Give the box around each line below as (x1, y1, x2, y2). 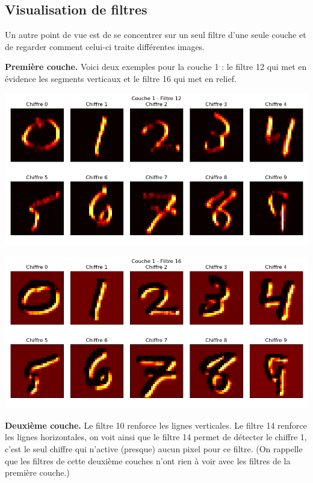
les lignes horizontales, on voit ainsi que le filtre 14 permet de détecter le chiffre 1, (5, 431, 307, 443)
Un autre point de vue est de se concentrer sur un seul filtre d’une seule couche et (5, 28, 306, 41)
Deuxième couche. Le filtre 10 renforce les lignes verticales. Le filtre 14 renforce (5, 418, 307, 431)
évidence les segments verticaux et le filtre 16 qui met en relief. (5, 72, 237, 84)
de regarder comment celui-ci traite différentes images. (5, 40, 205, 52)
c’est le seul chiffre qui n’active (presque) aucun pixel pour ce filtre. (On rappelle (5, 442, 303, 455)
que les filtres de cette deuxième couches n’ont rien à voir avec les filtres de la (5, 454, 291, 467)
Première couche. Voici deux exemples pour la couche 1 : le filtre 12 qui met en (5, 60, 307, 73)
